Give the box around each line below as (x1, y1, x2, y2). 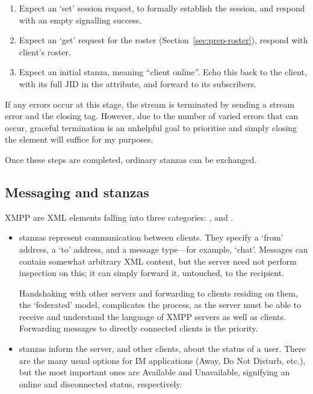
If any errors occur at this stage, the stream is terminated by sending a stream (5, 97, 295, 110)
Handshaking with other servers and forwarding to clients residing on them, (19, 286, 298, 299)
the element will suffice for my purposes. (5, 133, 153, 146)
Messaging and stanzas (5, 182, 149, 201)
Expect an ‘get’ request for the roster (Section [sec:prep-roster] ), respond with (19, 34, 308, 46)
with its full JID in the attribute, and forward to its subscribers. (19, 77, 256, 90)
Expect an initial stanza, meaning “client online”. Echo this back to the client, (19, 66, 307, 78)
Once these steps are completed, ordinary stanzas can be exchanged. (5, 153, 257, 165)
